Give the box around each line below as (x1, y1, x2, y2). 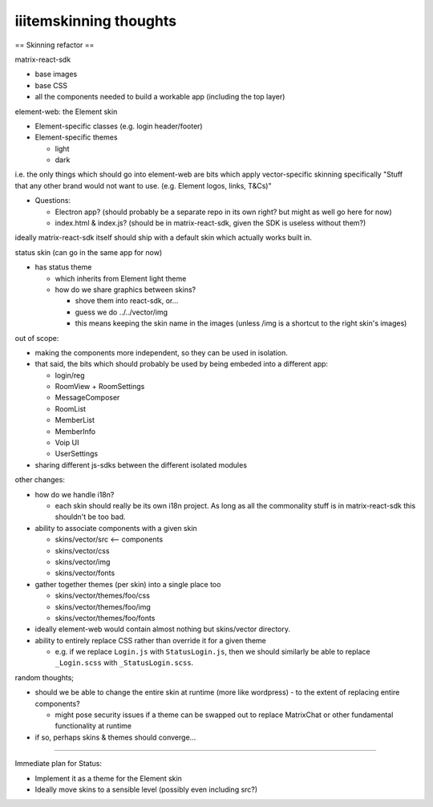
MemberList (55, 416, 95, 425)
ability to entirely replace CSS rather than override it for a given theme (34, 635, 266, 645)
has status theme (34, 262, 92, 272)
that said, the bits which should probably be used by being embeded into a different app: (34, 359, 329, 369)
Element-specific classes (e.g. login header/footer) (34, 121, 204, 131)
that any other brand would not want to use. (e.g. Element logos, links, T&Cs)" (14, 180, 272, 190)
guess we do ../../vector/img (75, 307, 168, 317)
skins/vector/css (55, 545, 110, 555)
